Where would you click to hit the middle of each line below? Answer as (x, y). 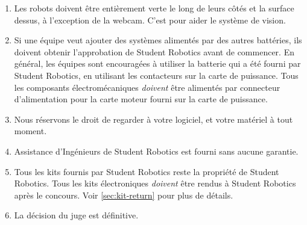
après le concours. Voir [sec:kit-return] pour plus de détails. (124, 195)
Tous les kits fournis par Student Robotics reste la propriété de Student (147, 171)
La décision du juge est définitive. (76, 215)
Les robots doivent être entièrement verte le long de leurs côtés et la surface (154, 8)
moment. (30, 131)
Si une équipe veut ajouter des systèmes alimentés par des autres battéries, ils (158, 40)
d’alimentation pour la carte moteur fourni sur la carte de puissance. (141, 99)
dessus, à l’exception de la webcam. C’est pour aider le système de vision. (150, 20)
